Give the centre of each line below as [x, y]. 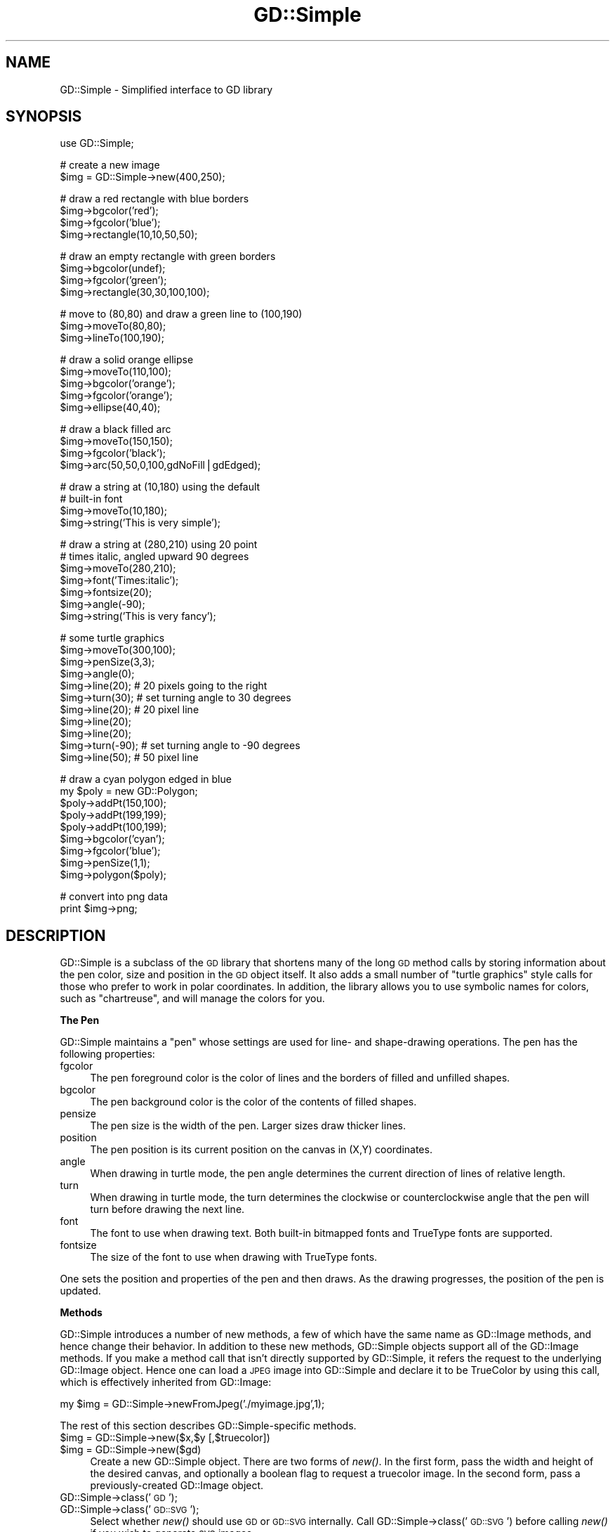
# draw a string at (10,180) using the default [160, 487]
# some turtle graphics [112, 638]
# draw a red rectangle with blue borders [154, 199]
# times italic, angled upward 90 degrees [154, 557]
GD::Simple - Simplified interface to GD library [166, 89]
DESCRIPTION [56, 935]
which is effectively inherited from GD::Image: [166, 1382]
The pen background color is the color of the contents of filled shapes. [253, 1102]
